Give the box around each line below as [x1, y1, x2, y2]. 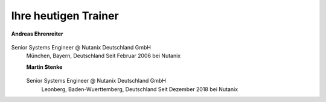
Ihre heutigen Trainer [11, 9, 119, 22]
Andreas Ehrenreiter [11, 30, 63, 37]
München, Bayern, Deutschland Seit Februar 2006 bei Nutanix [26, 52, 181, 60]
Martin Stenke [26, 63, 63, 71]
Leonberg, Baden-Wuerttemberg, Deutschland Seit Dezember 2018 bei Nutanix [41, 85, 238, 93]
